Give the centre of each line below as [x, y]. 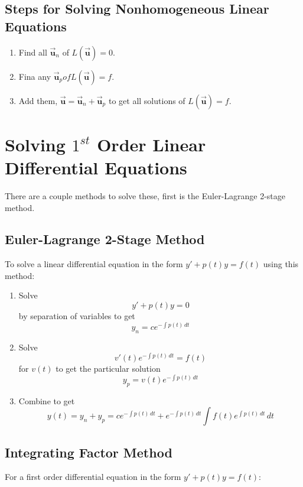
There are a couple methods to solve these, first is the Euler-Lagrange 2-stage [145, 195]
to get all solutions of [147, 100]
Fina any [35, 76]
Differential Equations [96, 167]
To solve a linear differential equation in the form [94, 264]
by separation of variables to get [77, 316]
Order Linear [151, 144]
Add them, [38, 100]
